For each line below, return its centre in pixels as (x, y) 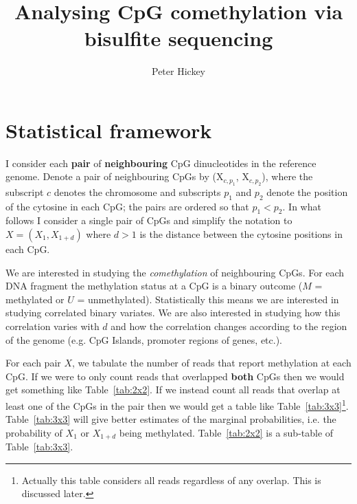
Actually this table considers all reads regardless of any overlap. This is (171, 480)
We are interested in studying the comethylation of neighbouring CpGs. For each (175, 272)
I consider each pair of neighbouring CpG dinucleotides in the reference (161, 163)
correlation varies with (53, 326)
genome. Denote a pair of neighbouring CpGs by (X (115, 176)
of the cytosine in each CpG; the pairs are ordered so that (127, 206)
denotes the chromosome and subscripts (137, 191)
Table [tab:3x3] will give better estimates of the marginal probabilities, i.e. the (171, 419)
